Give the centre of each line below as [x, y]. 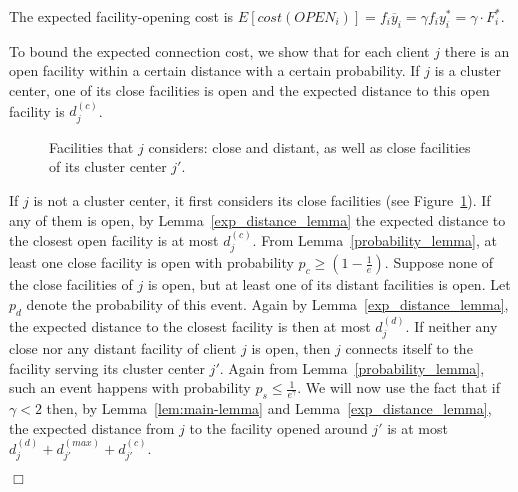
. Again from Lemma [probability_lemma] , [352, 367]
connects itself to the [409, 348]
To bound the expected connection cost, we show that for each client [219, 50]
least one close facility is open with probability [151, 262]
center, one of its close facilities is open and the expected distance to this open [249, 89]
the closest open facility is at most [114, 240]
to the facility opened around [278, 427]
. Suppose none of [439, 262]
